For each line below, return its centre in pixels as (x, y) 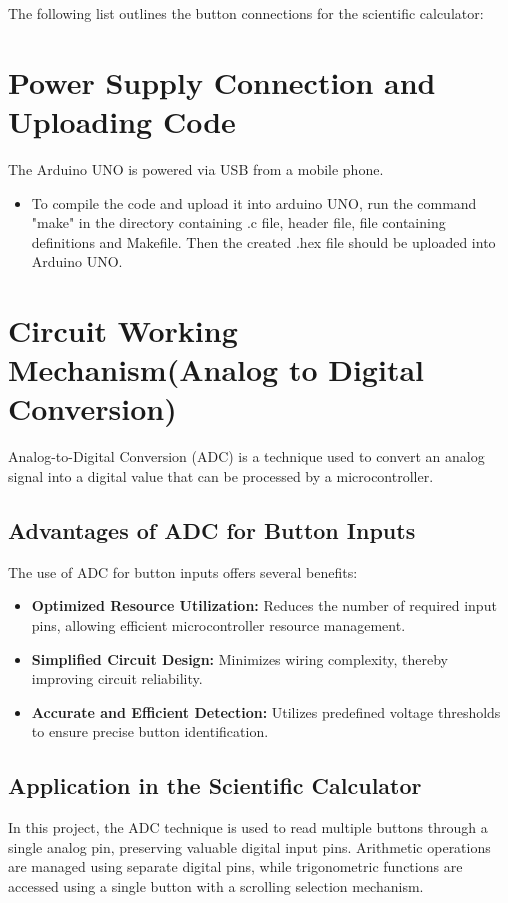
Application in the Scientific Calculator (215, 785)
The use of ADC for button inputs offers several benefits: (183, 571)
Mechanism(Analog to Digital (216, 369)
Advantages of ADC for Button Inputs (212, 529)
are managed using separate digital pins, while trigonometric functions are (235, 866)
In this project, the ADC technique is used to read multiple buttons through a (248, 827)
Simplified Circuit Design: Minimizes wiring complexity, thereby (239, 658)
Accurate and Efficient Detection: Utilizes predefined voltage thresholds (266, 711)
